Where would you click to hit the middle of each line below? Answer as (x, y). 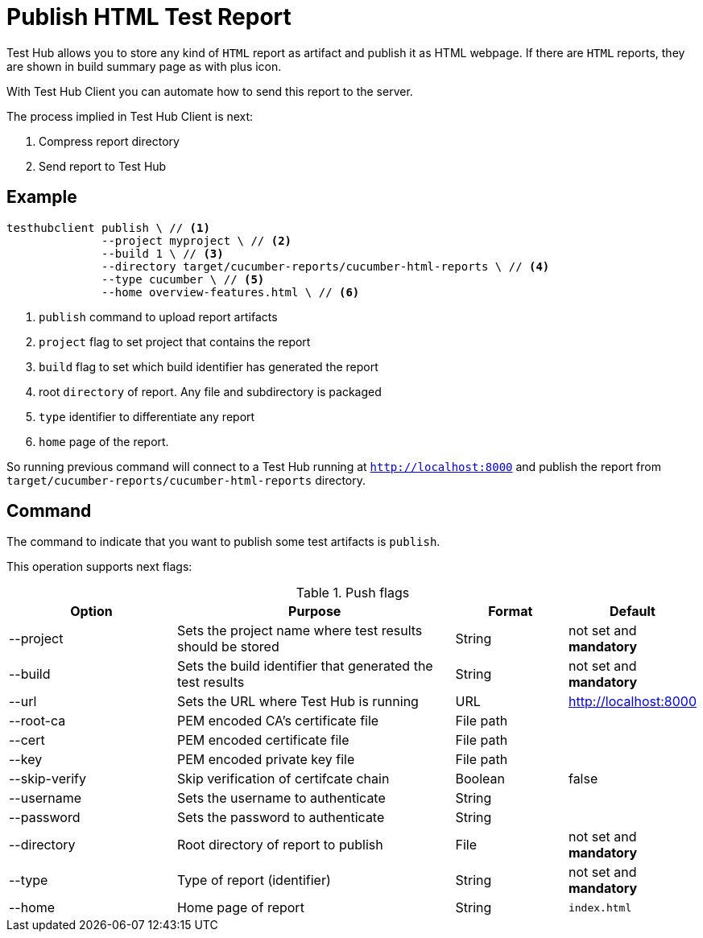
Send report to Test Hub (103, 166)
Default (633, 612)
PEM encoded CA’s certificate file (278, 721)
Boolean (480, 779)
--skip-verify (48, 779)
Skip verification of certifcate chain (283, 779)
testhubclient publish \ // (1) (108, 227)
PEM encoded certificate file (263, 740)
